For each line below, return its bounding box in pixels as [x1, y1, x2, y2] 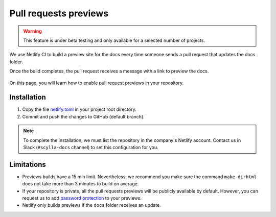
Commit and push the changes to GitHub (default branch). [22, 113, 145, 119]
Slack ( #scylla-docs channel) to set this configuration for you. [23, 144, 158, 150]
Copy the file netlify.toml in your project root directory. [22, 106, 136, 112]
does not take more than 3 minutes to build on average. [22, 181, 139, 187]
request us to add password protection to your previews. [22, 195, 142, 201]
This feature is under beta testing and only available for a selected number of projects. [23, 37, 205, 43]
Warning [23, 28, 42, 34]
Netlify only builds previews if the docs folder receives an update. [22, 202, 161, 208]
